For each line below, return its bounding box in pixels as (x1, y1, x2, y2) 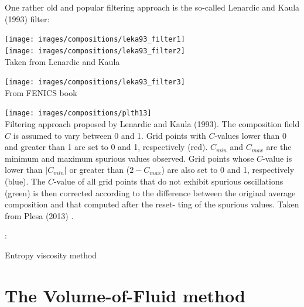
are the (266, 141, 292, 153)
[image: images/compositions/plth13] (5, 109, 152, 118)
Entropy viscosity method (5, 248, 97, 261)
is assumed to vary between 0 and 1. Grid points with (13, 129, 206, 141)
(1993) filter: (5, 12, 50, 25)
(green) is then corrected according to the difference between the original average (5, 186, 296, 199)
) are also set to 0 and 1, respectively (161, 163, 295, 176)
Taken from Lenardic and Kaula (5, 55, 120, 67)
